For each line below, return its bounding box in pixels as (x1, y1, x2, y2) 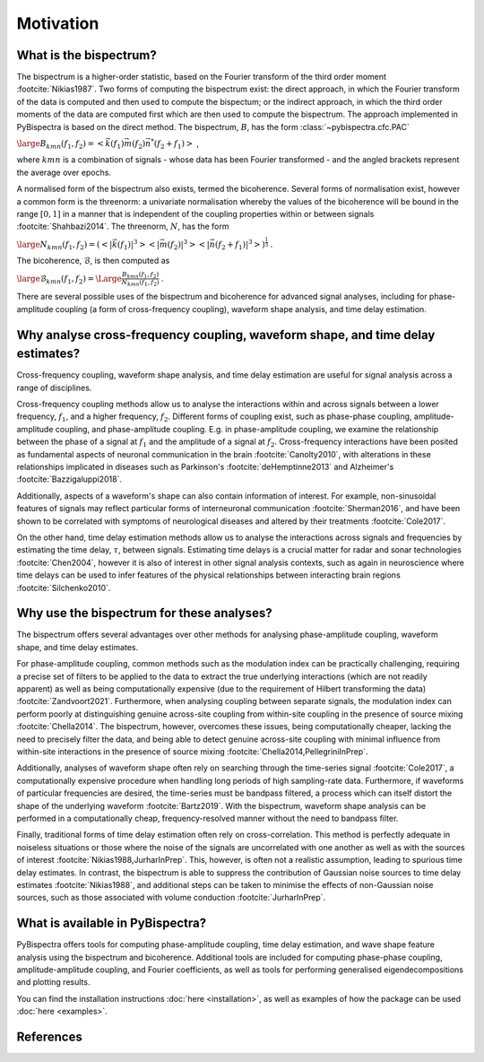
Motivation (16, 13, 99, 33)
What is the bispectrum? (16, 48, 157, 63)
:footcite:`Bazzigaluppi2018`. (16, 474, 123, 484)
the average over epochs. (16, 167, 112, 178)
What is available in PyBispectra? (16, 916, 206, 931)
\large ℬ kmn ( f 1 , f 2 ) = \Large (16, 274, 123, 286)
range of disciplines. (16, 382, 92, 393)
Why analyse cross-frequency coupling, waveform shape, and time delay (16, 327, 436, 343)
